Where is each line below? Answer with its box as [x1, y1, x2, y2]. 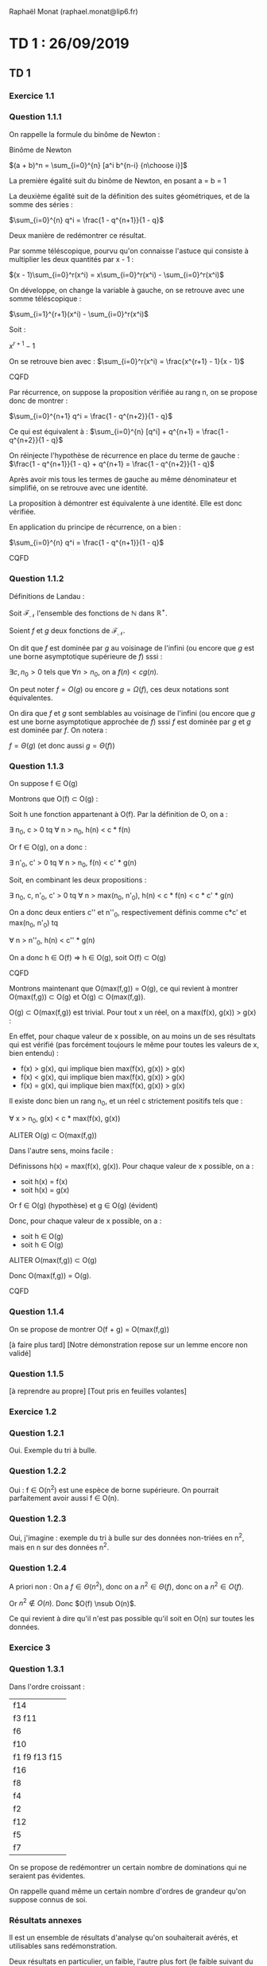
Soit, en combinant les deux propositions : [9, 875, 147, 885]
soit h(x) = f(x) [20, 1177, 68, 1186]
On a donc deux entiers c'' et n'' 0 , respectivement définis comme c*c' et [9, 908, 247, 919]
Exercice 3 [9, 1642, 51, 1653]
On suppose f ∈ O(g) [9, 779, 79, 788]
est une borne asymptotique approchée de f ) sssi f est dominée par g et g [9, 717, 251, 726]
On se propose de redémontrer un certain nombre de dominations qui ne [9, 1862, 247, 1872]
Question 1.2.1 [9, 1427, 64, 1438]
